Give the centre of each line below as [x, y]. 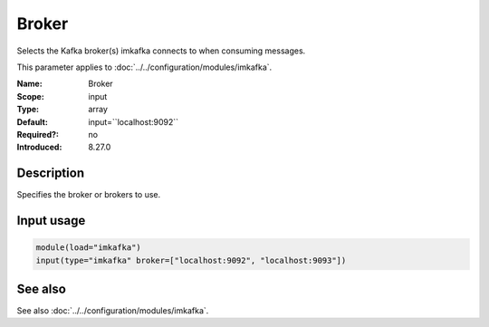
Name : [29, 84]
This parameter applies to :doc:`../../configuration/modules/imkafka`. [144, 67]
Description [51, 173]
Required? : [38, 134]
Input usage [51, 221]
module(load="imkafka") [89, 248]
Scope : [30, 96]
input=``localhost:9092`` [134, 121]
